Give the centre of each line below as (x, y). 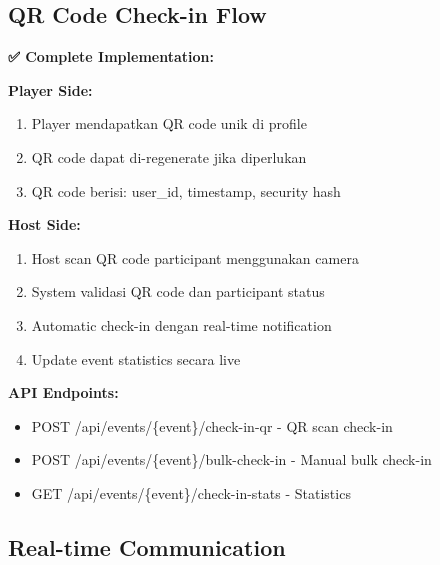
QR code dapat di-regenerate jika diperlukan (169, 156)
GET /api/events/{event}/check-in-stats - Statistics (191, 492)
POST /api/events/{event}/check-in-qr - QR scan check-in (212, 425)
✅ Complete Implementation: (111, 56)
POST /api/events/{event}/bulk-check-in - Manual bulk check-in (231, 459)
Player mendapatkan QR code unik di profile (169, 123)
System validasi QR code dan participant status (178, 291)
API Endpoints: (63, 392)
